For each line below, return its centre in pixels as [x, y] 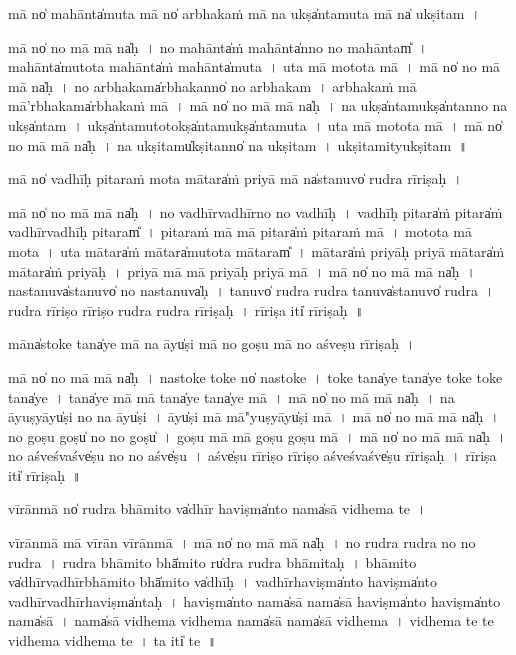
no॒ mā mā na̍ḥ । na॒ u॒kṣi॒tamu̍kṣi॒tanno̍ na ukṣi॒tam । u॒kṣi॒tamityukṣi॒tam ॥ [238, 144]
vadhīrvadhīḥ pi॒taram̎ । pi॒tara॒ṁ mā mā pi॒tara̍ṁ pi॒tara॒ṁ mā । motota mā [240, 231]
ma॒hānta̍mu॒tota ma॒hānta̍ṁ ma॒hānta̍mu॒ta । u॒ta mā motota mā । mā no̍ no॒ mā [254, 66]
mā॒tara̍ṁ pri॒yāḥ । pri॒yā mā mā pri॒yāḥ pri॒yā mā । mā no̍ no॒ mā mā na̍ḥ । [242, 270]
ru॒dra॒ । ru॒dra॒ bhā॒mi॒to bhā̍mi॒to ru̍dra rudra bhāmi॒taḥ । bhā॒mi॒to [212, 561]
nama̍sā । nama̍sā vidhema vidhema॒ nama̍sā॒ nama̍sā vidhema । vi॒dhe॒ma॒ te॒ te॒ [251, 620]
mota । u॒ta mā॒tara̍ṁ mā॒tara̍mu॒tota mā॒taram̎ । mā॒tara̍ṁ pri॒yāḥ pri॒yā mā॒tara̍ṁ [256, 250]
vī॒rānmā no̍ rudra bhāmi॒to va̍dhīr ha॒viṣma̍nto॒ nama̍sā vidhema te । [217, 508]
